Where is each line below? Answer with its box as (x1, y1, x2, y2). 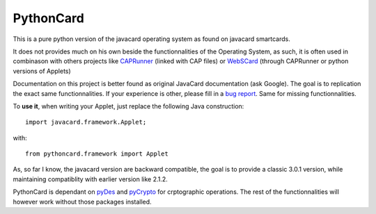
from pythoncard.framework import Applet (25, 150, 169, 158)
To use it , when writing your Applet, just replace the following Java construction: (13, 101, 244, 110)
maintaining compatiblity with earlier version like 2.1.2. (13, 174, 169, 183)
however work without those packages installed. (13, 197, 152, 206)
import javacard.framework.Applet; (25, 118, 147, 126)
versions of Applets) (13, 67, 71, 75)
